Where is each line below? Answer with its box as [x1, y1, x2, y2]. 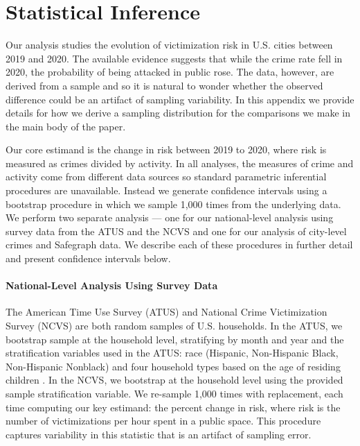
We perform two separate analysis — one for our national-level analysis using [6, 210, 334, 225]
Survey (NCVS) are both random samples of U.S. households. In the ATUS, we [6, 318, 343, 333]
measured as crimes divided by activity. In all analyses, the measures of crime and [6, 155, 354, 170]
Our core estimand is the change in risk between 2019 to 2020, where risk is [6, 142, 327, 157]
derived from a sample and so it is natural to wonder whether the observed [6, 78, 323, 92]
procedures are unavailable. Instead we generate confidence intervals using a [6, 183, 327, 198]
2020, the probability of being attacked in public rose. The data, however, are [6, 65, 334, 79]
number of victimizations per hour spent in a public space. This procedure [6, 413, 321, 428]
